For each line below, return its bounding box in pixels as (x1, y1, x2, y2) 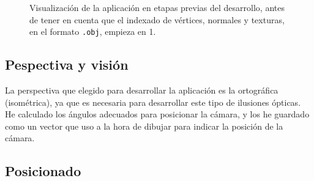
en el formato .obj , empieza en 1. (29, 25, 156, 38)
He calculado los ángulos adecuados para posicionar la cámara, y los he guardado (5, 108, 310, 120)
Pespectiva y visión (5, 55, 129, 74)
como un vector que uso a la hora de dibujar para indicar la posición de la (5, 119, 283, 132)
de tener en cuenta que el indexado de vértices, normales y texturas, (29, 13, 285, 26)
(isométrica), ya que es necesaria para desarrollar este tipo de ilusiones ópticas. (5, 95, 301, 108)
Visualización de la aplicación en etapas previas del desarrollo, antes (29, 1, 285, 13)
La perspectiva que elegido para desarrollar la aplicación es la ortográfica (5, 84, 278, 97)
